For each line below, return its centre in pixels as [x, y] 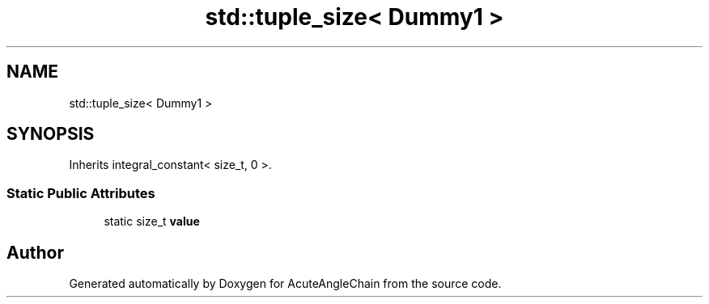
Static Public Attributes [81, 193]
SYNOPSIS [51, 134]
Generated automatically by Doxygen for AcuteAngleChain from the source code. [285, 284]
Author [35, 252]
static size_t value [152, 222]
